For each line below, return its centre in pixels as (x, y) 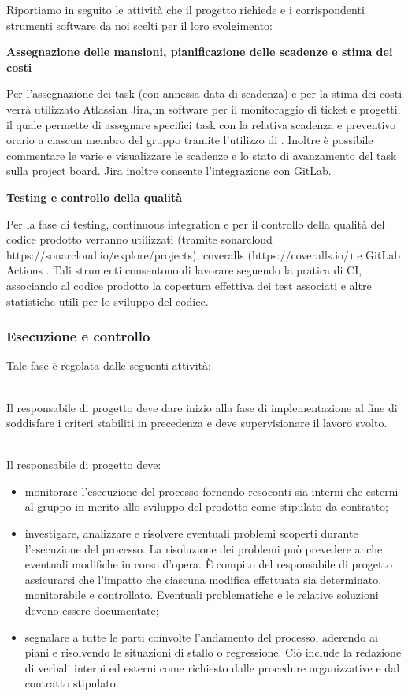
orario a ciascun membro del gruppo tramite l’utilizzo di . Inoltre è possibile (190, 140)
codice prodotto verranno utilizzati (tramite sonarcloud (139, 239)
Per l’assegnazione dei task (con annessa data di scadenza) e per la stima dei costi (204, 93)
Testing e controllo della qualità (95, 197)
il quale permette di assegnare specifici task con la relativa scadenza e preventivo (201, 124)
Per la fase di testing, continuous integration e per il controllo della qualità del (196, 223)
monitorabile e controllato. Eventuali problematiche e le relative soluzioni (202, 595)
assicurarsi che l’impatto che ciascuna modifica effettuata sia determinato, (203, 579)
